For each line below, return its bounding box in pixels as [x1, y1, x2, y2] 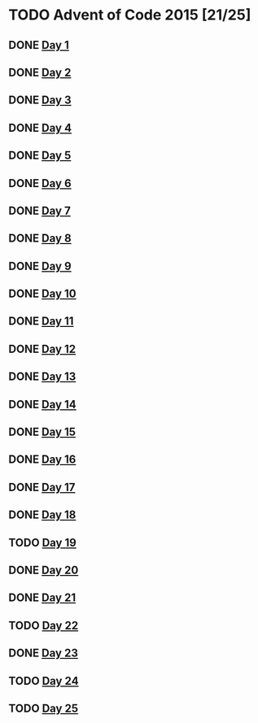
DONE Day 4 [8, 120, 72, 135]
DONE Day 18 [8, 508, 77, 522]
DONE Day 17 [8, 480, 76, 494]
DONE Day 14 [8, 397, 77, 412]
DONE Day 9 [8, 259, 72, 273]
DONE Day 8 [8, 232, 72, 246]
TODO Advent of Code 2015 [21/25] [8, 6, 251, 24]
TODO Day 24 [8, 673, 79, 688]
